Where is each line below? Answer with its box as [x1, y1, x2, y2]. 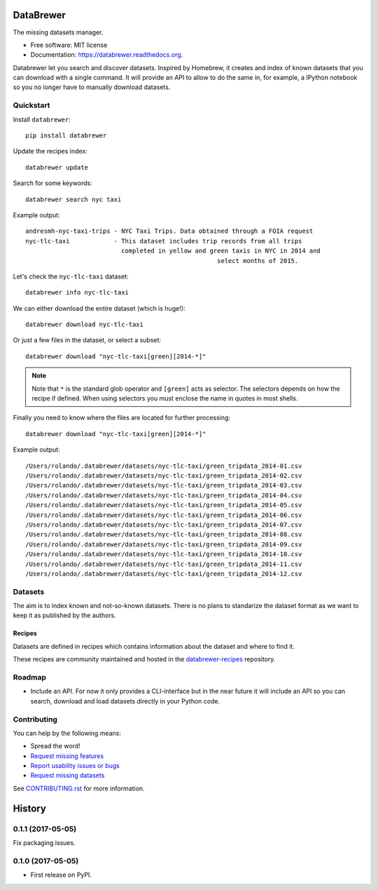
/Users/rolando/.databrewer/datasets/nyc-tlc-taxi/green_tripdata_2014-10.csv [25, 551, 302, 558]
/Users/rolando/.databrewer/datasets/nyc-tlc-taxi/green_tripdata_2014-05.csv [25, 501, 302, 509]
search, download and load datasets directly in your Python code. [30, 696, 220, 705]
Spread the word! [30, 742, 80, 750]
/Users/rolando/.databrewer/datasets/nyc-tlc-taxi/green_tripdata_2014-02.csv [25, 471, 302, 480]
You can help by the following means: [13, 729, 122, 737]
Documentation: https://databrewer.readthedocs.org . [30, 50, 183, 59]
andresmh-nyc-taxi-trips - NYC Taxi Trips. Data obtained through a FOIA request [25, 227, 314, 235]
